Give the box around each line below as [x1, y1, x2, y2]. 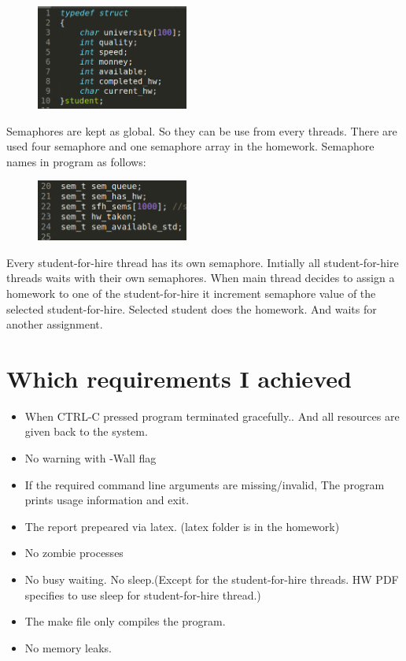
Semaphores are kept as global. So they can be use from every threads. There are [6, 122, 397, 139]
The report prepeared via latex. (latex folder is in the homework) [24, 518, 340, 534]
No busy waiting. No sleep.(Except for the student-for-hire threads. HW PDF [24, 571, 399, 588]
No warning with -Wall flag [24, 450, 157, 466]
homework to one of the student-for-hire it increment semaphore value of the [6, 284, 376, 301]
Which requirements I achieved [6, 362, 352, 394]
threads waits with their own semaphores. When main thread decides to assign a [6, 269, 395, 286]
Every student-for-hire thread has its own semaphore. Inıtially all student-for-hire [6, 254, 399, 270]
